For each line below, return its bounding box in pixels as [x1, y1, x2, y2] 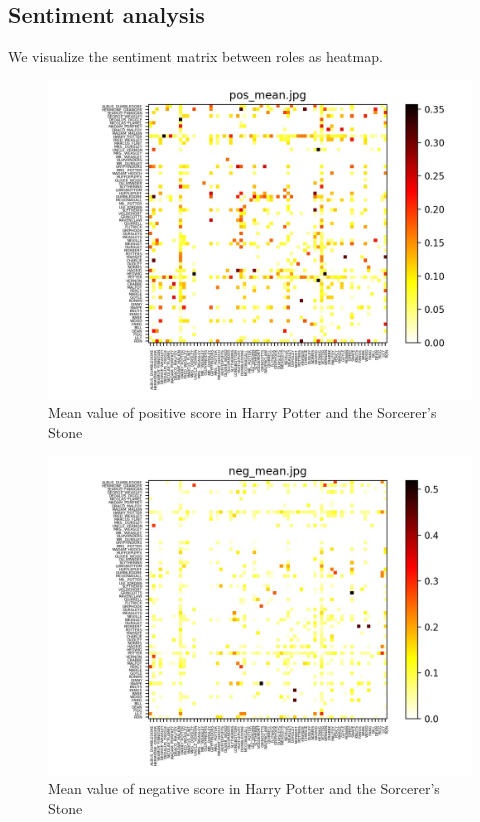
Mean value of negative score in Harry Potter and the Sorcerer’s [48, 778, 440, 799]
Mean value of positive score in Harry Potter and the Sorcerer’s [48, 402, 437, 423]
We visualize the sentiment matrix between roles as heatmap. [8, 46, 383, 67]
